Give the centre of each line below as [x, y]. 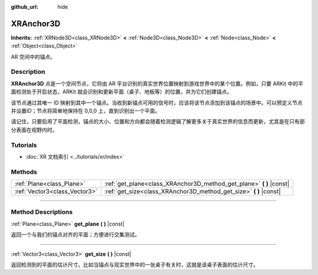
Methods [24, 172]
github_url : [24, 7]
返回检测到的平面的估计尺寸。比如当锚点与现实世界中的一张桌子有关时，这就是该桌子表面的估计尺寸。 [135, 264]
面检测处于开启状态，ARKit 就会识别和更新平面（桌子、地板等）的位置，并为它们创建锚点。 [122, 92]
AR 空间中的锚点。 [33, 56]
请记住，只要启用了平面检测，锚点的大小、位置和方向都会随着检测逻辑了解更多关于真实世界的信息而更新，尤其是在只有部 [158, 122]
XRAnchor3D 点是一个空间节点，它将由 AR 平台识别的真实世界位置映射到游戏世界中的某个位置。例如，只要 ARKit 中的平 [157, 83]
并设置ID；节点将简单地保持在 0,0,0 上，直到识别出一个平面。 [85, 111]
